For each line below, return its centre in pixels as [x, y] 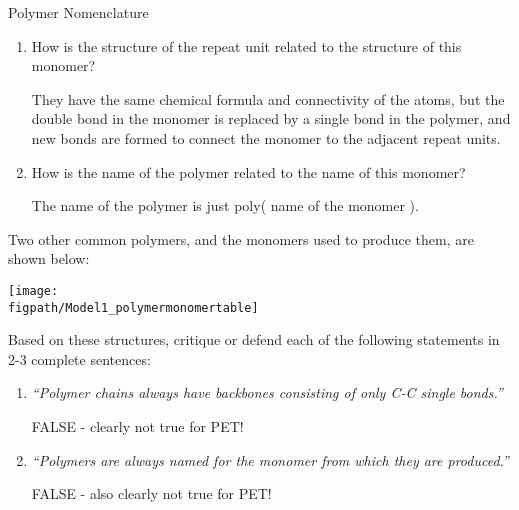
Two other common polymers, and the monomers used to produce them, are [241, 238]
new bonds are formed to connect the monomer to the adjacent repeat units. [266, 137]
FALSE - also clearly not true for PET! [151, 493]
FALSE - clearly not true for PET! [137, 426]
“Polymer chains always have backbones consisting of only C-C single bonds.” [267, 392]
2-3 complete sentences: [79, 358]
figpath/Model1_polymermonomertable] [133, 307]
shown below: [49, 258]
